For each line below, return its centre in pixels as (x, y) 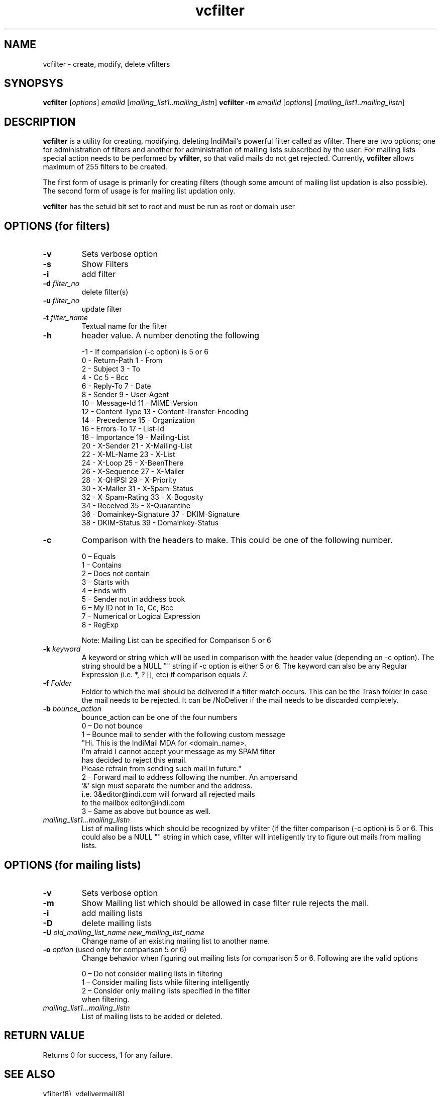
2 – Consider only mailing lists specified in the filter (166, 990)
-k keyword (62, 649)
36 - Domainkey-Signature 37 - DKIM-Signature (161, 514)
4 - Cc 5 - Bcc (105, 378)
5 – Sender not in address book (133, 599)
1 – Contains (101, 565)
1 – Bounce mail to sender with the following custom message (183, 735)
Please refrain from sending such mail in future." (161, 769)
